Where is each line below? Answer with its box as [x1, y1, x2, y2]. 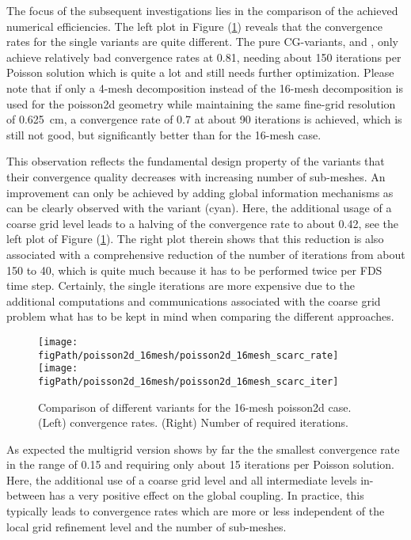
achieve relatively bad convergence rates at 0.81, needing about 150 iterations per [6, 48, 401, 65]
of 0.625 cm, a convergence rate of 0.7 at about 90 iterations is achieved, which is [6, 111, 402, 127]
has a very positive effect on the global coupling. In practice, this [49, 487, 364, 504]
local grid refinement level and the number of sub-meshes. [6, 518, 287, 534]
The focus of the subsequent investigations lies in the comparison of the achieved [6, 2, 398, 18]
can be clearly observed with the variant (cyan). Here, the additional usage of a [6, 200, 392, 216]
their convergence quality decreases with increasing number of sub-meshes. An [6, 168, 386, 184]
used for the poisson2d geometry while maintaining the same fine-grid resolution [6, 95, 396, 112]
